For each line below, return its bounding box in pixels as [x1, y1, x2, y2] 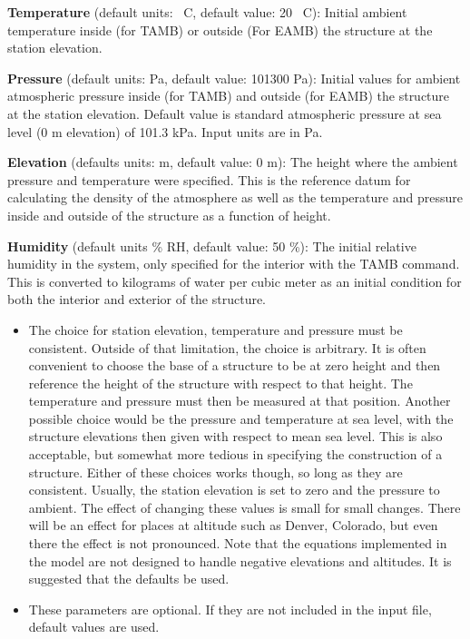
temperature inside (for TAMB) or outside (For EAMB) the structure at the [7, 20, 433, 39]
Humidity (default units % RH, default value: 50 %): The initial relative [7, 236, 416, 255]
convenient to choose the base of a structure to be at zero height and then [28, 356, 441, 375]
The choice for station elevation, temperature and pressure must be [28, 319, 403, 339]
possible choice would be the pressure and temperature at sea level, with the [28, 408, 454, 428]
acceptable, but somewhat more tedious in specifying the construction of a [28, 445, 443, 464]
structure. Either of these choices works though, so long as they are [28, 462, 403, 481]
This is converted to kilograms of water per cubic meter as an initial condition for [7, 271, 462, 290]
